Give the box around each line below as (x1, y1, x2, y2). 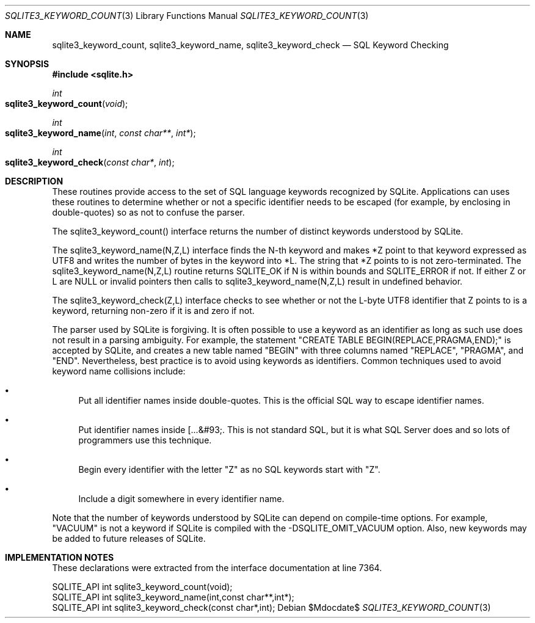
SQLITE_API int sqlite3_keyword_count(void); (52, 581, 233, 592)
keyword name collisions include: (52, 366, 186, 376)
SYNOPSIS (5, 59, 49, 69)
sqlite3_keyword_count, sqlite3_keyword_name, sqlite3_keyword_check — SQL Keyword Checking (52, 40, 449, 50)
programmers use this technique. (78, 435, 212, 445)
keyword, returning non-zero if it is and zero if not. (52, 305, 255, 316)
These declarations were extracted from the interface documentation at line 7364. (52, 563, 382, 573)
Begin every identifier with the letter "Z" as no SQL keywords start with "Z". (78, 464, 380, 475)
